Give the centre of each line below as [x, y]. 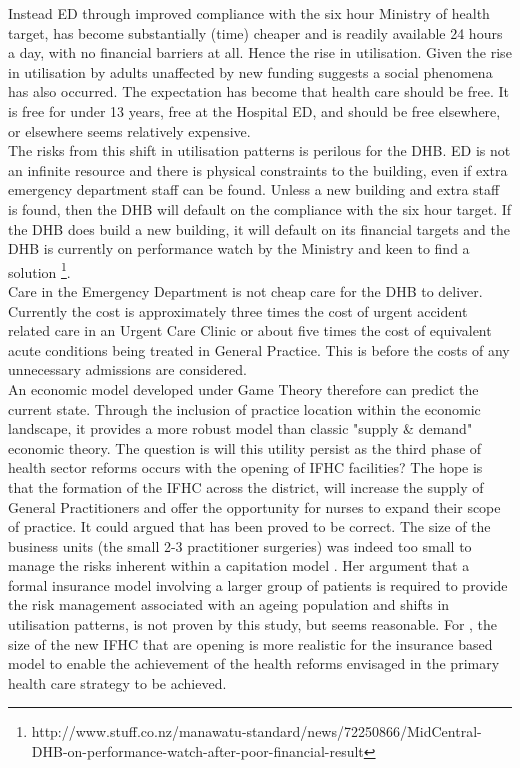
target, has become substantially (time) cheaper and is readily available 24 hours [255, 32]
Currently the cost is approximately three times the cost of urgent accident [238, 310]
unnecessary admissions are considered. [127, 369]
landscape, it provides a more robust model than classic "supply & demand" [240, 428]
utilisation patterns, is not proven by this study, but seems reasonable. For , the [253, 624]
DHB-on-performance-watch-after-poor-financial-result [197, 751]
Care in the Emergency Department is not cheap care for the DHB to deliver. [245, 290]
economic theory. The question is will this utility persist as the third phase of [245, 447]
